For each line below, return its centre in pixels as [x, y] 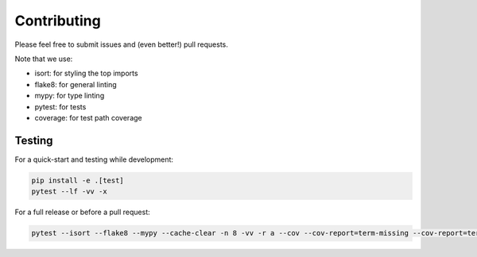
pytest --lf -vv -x [69, 192]
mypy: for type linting [70, 96]
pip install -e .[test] [78, 180]
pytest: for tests [60, 106]
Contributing [58, 21]
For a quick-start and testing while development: [94, 159]
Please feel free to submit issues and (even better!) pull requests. [121, 44]
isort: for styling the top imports [86, 73]
